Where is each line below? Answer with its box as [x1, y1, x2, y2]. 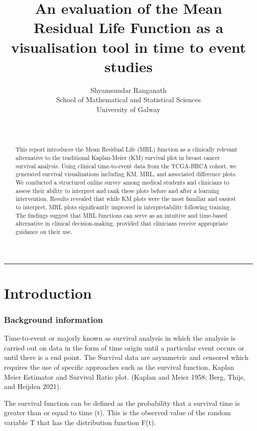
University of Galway [96, 104, 161, 114]
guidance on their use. [15, 228, 73, 236]
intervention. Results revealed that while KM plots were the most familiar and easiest [15, 195, 236, 203]
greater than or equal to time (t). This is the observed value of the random [4, 407, 231, 418]
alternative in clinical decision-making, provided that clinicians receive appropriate [15, 219, 228, 228]
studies [104, 56, 153, 76]
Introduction [4, 282, 92, 303]
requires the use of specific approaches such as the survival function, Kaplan [4, 362, 234, 372]
